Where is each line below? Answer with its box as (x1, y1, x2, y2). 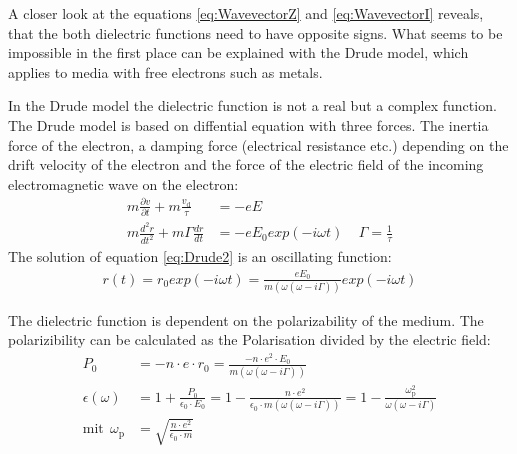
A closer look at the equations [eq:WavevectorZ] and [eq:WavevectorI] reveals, (8, 3, 484, 23)
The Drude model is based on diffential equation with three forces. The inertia (8, 114, 489, 135)
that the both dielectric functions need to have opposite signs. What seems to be (8, 22, 503, 43)
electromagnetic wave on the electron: (8, 173, 239, 194)
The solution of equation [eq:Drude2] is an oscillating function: (8, 246, 392, 267)
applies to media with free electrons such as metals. (8, 61, 323, 82)
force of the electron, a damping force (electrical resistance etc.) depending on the (8, 134, 509, 155)
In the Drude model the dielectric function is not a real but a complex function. (8, 95, 497, 116)
